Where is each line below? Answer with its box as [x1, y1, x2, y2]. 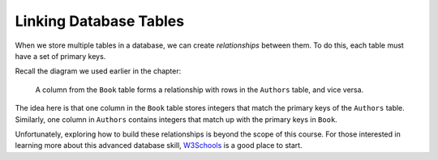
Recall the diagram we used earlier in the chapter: [15, 66, 182, 76]
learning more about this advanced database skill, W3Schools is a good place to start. [15, 141, 303, 150]
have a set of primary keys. [15, 51, 106, 61]
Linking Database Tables [15, 12, 185, 30]
